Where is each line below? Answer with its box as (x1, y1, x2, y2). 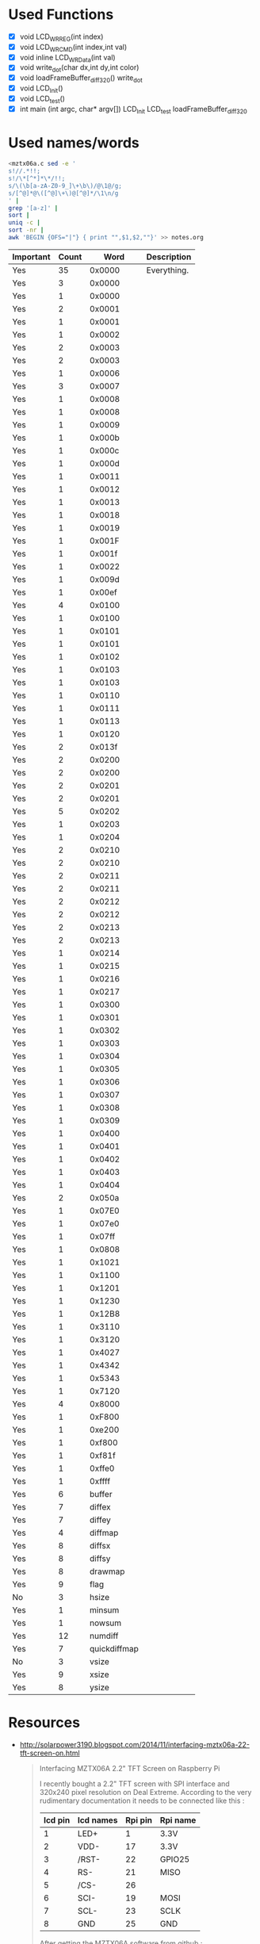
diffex (90, 1501, 111, 1512)
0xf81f (90, 1449, 117, 1460)
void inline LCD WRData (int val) (19, 52, 117, 64)
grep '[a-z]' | (8, 204, 59, 212)
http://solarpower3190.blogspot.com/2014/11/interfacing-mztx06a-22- (19, 1739, 250, 1749)
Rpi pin (125, 1814, 153, 1825)
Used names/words (8, 133, 140, 151)
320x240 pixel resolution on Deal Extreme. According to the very (39, 1787, 252, 1797)
